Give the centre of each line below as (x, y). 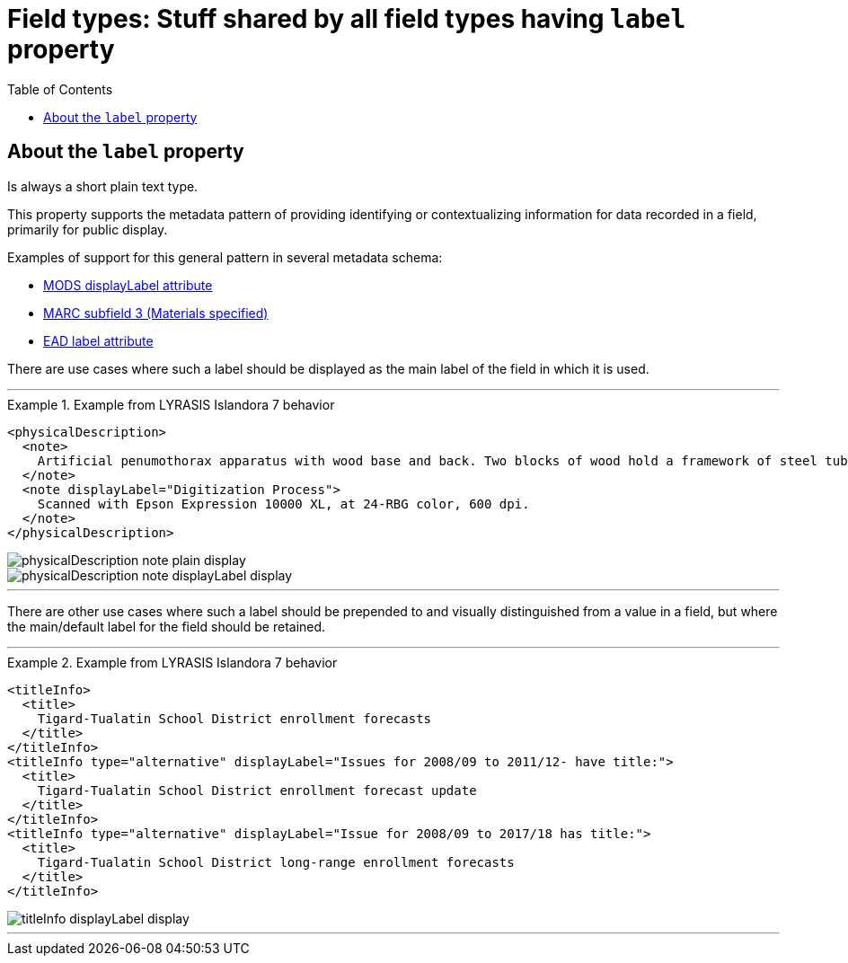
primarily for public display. (88, 229)
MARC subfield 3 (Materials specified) (156, 313)
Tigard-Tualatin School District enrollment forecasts (234, 718)
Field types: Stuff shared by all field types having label (347, 19)
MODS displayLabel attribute (128, 285)
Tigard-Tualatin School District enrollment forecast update (257, 790)
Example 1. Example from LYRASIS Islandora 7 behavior (171, 404)
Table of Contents (60, 89)
